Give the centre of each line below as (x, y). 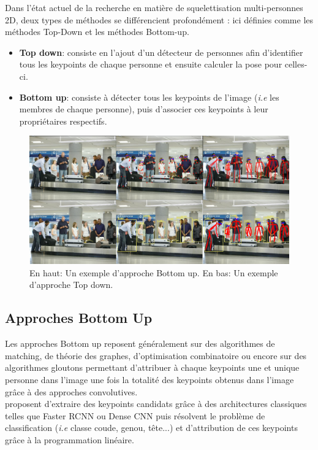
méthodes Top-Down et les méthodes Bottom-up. (97, 32)
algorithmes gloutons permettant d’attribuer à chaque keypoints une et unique (152, 367)
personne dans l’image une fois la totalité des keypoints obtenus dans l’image (150, 379)
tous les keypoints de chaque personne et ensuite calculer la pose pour (151, 64)
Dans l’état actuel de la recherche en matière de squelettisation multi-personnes (154, 7)
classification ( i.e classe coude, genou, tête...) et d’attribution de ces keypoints (151, 428)
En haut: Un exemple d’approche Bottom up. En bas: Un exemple (154, 272)
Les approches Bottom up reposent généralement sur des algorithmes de (140, 343)
